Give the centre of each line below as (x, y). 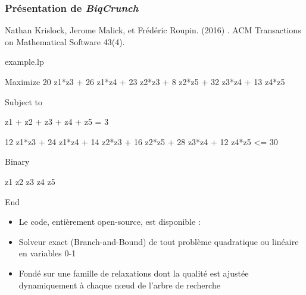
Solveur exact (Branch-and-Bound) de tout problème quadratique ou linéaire (159, 241)
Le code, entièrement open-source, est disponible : (110, 222)
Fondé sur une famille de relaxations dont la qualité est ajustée (134, 273)
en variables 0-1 (47, 253)
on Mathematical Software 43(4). (65, 41)
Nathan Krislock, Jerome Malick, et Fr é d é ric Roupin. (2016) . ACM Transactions (153, 30)
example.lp (24, 62)
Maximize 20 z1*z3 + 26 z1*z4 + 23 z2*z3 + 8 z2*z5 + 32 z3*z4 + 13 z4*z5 (145, 81)
